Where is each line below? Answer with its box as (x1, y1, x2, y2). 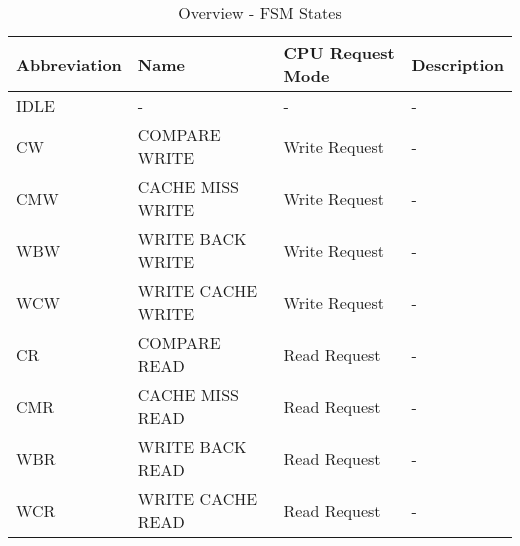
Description (411, 52, 504, 76)
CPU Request (283, 41, 395, 64)
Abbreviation (16, 52, 122, 76)
